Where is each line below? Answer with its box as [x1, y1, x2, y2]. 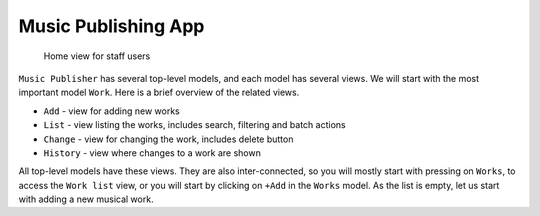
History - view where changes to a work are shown [43, 146, 262, 159]
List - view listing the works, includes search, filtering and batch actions [43, 119, 346, 131]
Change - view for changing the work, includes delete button [43, 133, 294, 145]
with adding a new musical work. [18, 193, 154, 205]
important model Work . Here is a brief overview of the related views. [18, 86, 300, 99]
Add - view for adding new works [43, 105, 180, 117]
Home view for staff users [43, 50, 151, 62]
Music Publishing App [18, 15, 205, 37]
